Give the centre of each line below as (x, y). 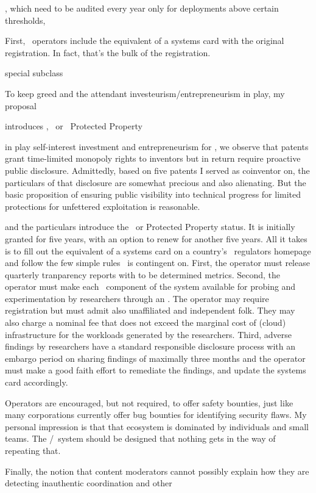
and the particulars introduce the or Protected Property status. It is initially (150, 227)
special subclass (34, 73)
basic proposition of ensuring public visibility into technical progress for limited (153, 194)
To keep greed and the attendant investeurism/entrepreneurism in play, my (145, 93)
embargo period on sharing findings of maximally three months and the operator (155, 358)
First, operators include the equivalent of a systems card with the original (145, 41)
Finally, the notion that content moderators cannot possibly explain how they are (157, 471)
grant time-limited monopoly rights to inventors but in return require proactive (153, 158)
